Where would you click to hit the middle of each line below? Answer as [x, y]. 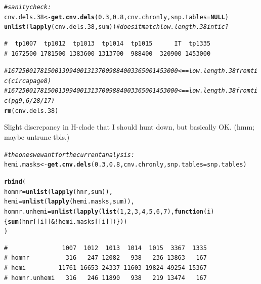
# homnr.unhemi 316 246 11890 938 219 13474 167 [105, 278]
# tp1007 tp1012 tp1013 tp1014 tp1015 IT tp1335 [107, 43]
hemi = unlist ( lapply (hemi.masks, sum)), [69, 202]
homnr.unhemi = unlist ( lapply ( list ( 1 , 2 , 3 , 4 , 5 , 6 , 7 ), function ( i [107, 211]
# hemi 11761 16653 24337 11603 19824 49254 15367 [105, 268]
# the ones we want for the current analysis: [69, 155]
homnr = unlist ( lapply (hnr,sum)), [58, 192]
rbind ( [15, 181]
